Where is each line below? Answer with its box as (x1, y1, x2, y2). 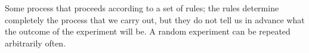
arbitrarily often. (5, 36, 66, 49)
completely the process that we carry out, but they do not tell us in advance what (5, 13, 305, 26)
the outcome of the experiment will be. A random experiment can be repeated (5, 25, 291, 38)
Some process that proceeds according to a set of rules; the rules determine (5, 2, 279, 14)
